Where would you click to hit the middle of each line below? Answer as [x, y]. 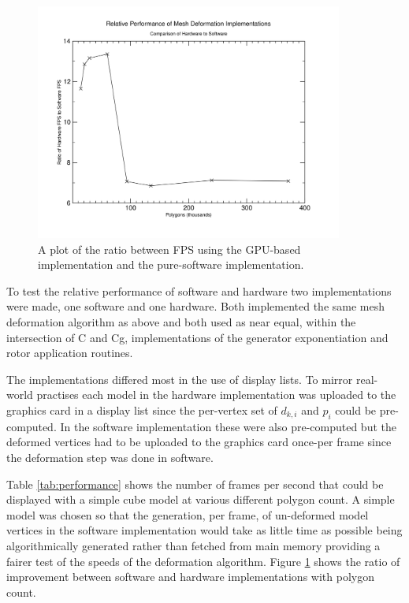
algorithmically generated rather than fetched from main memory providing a [193, 545]
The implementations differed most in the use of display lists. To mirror [180, 379]
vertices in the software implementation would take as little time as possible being [204, 530]
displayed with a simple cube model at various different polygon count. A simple [201, 499]
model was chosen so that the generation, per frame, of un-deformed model [188, 514]
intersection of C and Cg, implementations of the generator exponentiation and [197, 337]
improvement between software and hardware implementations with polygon [190, 577]
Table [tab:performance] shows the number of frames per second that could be [195, 484]
